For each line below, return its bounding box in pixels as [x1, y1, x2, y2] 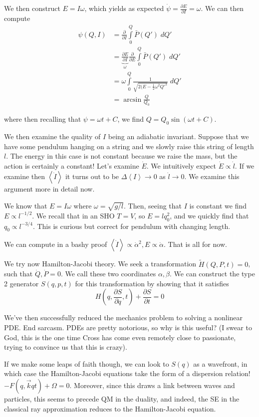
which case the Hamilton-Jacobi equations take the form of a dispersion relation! [4, 368, 251, 379]
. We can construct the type [170, 268, 255, 279]
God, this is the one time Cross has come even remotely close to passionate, [4, 332, 236, 342]
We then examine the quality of [4, 131, 101, 142]
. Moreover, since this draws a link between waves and [69, 380, 235, 390]
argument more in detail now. [4, 184, 95, 194]
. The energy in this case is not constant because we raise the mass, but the [6, 151, 238, 161]
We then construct [4, 3, 60, 13]
